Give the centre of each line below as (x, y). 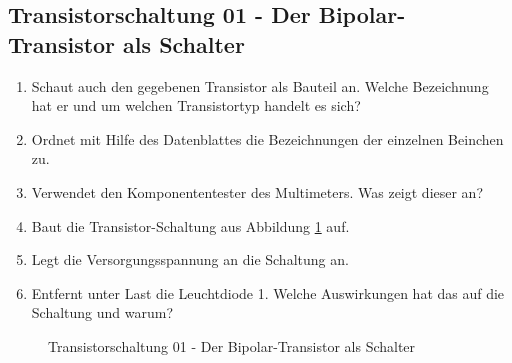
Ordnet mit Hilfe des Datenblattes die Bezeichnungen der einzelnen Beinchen (267, 138)
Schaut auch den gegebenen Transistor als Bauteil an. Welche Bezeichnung (260, 85)
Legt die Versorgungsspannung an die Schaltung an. (190, 259)
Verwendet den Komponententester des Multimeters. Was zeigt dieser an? (257, 191)
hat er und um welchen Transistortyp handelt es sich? (196, 105)
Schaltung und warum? (102, 312)
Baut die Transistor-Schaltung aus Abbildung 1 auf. (190, 225)
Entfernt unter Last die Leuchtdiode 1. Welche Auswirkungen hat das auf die (268, 292)
